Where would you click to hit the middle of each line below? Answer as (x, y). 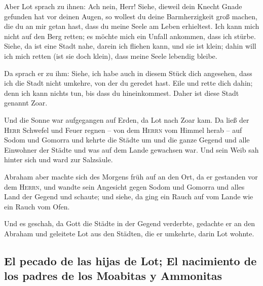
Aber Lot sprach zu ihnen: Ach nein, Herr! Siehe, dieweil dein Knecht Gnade (123, 6)
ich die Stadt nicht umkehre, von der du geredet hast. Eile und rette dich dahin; (128, 83)
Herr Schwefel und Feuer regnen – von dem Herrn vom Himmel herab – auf (123, 130)
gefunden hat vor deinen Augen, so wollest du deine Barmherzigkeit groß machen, (131, 16)
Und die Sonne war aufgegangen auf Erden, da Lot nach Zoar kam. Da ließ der (127, 119)
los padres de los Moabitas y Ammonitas (113, 276)
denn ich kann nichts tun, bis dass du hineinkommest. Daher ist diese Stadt (122, 93)
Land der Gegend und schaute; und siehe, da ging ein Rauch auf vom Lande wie (129, 196)
